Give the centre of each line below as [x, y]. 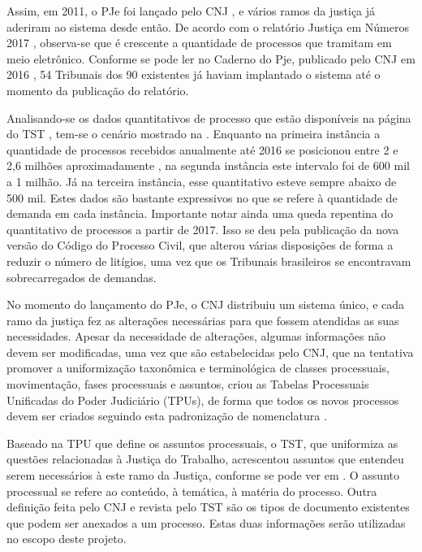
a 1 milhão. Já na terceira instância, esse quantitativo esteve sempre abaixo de [202, 181]
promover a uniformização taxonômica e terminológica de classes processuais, [198, 368]
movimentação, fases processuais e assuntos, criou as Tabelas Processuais [188, 384]
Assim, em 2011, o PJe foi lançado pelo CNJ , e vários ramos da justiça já [191, 11]
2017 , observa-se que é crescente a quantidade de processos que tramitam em [199, 43]
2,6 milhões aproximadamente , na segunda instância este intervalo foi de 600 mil [208, 165]
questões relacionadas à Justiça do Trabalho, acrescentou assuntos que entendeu [205, 459]
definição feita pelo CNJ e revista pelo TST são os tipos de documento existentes [208, 507]
